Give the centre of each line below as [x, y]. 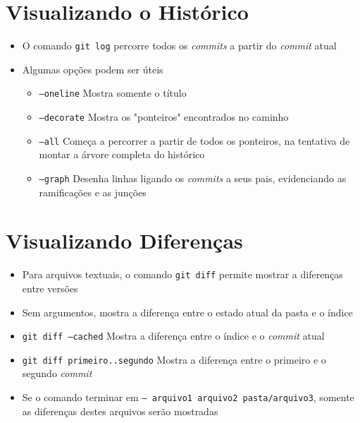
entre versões [50, 288]
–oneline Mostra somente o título [113, 93]
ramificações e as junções [93, 192]
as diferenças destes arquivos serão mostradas [120, 411]
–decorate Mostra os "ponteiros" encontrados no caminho [164, 117]
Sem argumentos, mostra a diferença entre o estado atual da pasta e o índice [187, 312]
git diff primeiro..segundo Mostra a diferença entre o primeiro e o [174, 359]
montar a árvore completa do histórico [122, 154]
